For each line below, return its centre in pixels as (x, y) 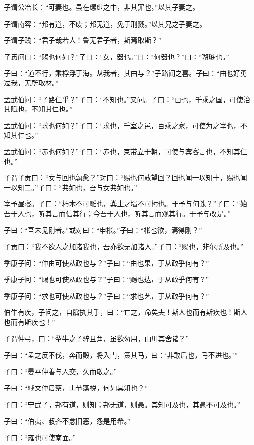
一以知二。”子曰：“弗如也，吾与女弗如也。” (71, 187)
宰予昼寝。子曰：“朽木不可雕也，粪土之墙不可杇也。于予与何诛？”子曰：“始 (126, 204)
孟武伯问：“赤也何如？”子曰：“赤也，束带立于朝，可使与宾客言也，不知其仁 (126, 151)
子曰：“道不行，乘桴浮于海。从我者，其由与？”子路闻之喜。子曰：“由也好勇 (126, 73)
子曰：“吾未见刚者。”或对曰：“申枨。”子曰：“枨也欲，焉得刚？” (103, 230)
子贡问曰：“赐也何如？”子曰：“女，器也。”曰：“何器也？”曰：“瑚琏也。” (116, 56)
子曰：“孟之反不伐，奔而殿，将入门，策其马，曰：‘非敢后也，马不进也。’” (121, 355)
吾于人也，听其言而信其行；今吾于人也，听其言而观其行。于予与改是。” (117, 213)
